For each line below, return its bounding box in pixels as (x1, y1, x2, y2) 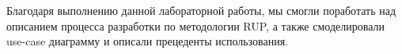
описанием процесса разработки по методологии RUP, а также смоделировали (6, 17, 385, 34)
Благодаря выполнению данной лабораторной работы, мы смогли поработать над (6, 2, 396, 18)
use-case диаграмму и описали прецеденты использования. (6, 33, 288, 49)
